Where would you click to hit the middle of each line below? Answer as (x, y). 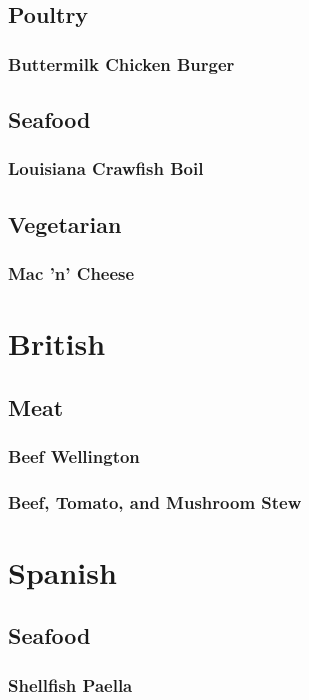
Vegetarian (65, 223)
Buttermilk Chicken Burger (121, 63)
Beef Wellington (74, 455)
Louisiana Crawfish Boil (106, 168)
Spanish (62, 571)
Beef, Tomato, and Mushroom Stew (155, 501)
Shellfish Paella (70, 684)
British (57, 343)
